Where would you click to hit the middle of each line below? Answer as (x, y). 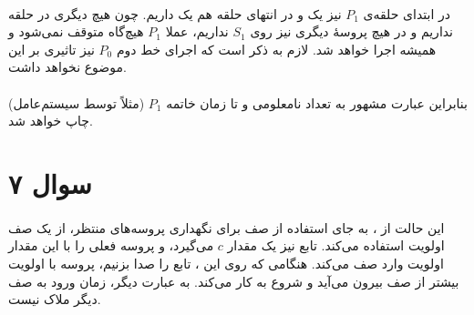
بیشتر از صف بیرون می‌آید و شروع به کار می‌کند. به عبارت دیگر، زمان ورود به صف (234, 281)
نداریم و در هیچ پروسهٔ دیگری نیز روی (352, 31)
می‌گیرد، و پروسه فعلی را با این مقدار (111, 245)
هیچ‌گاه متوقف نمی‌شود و (76, 31)
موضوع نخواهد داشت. (67, 67)
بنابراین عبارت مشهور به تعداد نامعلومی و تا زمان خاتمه (317, 102)
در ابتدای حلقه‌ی (407, 13)
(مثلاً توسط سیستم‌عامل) (77, 102)
